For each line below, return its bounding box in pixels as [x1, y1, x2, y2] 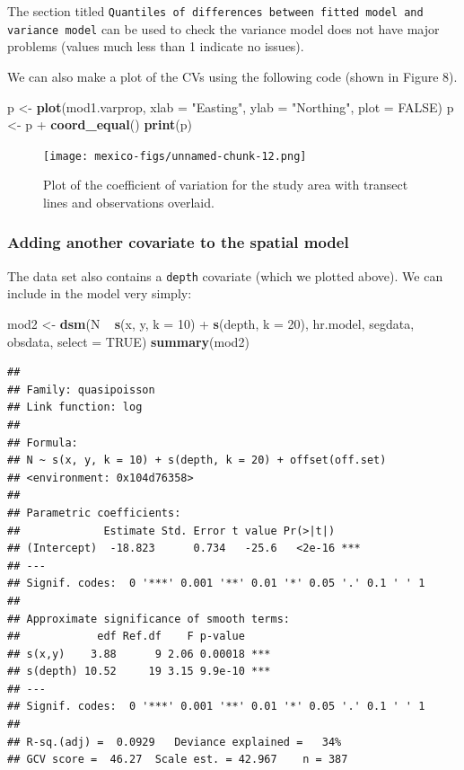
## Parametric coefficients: [7, 506, 181, 519]
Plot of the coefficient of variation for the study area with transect [43, 175, 408, 194]
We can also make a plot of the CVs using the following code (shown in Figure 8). [7, 66, 458, 85]
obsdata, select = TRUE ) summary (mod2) [7, 332, 250, 350]
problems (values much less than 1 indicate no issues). [7, 37, 304, 56]
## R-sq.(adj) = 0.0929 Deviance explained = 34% [7, 735, 342, 748]
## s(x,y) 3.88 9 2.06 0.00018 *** [7, 647, 271, 660]
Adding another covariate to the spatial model [7, 231, 349, 253]
